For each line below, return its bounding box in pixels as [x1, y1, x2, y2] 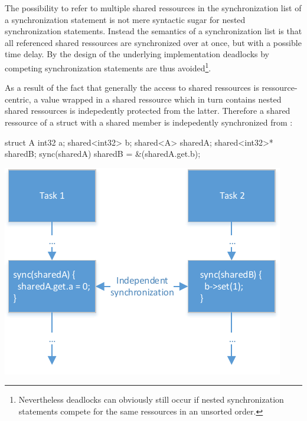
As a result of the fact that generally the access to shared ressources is [5, 81, 259, 94]
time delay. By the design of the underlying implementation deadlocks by [5, 48, 270, 60]
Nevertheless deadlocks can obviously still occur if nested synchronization [18, 393, 284, 406]
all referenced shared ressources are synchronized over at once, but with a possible [5, 36, 302, 48]
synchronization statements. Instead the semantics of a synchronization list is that [5, 25, 302, 37]
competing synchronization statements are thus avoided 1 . [5, 60, 211, 74]
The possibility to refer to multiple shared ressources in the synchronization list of [5, 2, 302, 14]
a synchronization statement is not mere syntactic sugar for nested [5, 13, 246, 25]
